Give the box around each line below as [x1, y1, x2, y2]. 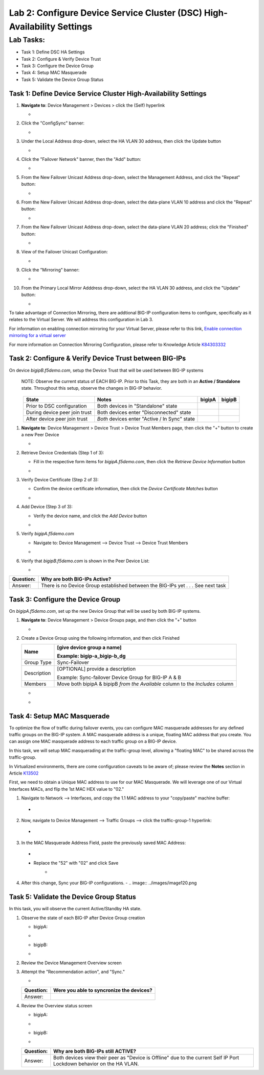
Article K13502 [9, 770, 39, 776]
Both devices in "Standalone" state [97, 402, 177, 409]
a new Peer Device [21, 432, 60, 438]
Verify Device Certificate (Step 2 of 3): [21, 477, 99, 483]
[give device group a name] [57, 644, 122, 651]
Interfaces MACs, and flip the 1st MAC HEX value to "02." [9, 786, 124, 792]
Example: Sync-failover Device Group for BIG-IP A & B [57, 674, 181, 681]
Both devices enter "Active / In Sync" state [97, 415, 195, 422]
